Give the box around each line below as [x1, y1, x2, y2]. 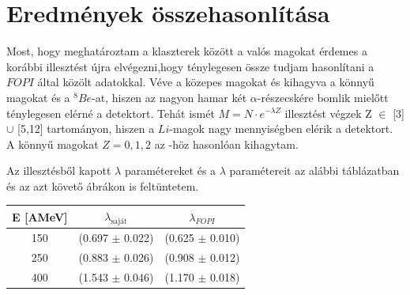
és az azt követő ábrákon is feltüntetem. [6, 177, 199, 194]
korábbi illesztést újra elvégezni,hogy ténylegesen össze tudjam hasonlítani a [6, 58, 374, 74]
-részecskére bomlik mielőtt [257, 89, 389, 105]
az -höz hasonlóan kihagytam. [154, 135, 299, 152]
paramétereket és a [124, 162, 216, 179]
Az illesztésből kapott [6, 162, 111, 179]
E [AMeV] [12, 208, 68, 225]
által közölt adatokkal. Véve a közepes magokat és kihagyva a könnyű [37, 74, 374, 90]
